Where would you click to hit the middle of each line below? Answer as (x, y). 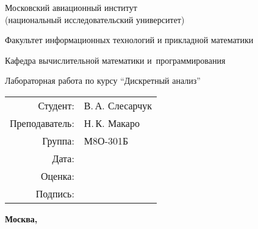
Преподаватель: (42, 123)
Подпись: (55, 193)
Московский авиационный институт (71, 7)
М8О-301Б (106, 140)
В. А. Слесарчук (118, 105)
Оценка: (57, 176)
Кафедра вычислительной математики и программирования (115, 60)
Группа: (58, 140)
